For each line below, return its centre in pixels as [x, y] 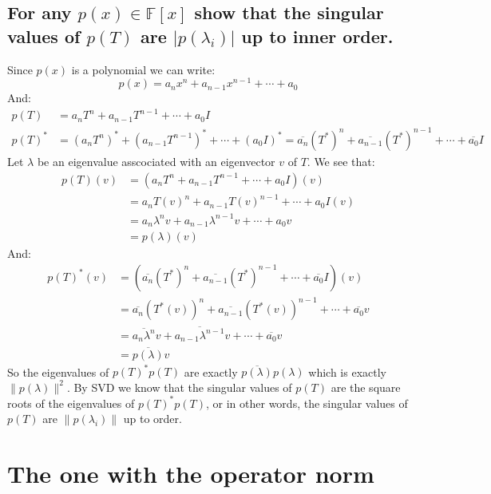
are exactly [211, 371]
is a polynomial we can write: [143, 69]
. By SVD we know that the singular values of [179, 387]
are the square [366, 387]
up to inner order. [317, 36]
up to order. [152, 419]
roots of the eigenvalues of [71, 403]
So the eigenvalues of [58, 371]
